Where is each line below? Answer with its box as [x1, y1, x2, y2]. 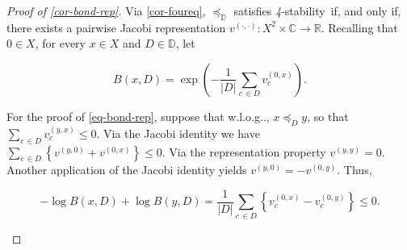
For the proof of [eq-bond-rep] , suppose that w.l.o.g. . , [6, 107, 270, 124]
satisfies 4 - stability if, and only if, [233, 2, 401, 19]
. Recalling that [321, 19, 398, 35]
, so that [307, 107, 349, 124]
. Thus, [337, 161, 372, 178]
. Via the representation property [162, 143, 326, 160]
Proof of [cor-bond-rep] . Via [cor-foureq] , [6, 2, 206, 19]
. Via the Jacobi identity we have [96, 124, 260, 141]
